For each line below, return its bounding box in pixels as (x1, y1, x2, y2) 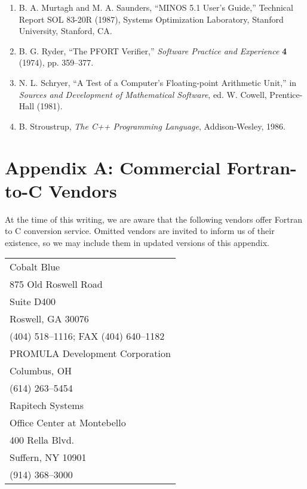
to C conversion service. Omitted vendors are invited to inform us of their (5, 224, 275, 237)
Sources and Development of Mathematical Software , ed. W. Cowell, (19, 88, 267, 100)
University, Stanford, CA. (19, 24, 112, 37)
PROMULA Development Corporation (10, 346, 171, 361)
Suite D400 (10, 294, 56, 309)
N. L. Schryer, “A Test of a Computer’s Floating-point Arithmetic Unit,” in (19, 76, 297, 88)
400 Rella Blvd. (10, 433, 75, 447)
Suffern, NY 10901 (10, 450, 87, 465)
